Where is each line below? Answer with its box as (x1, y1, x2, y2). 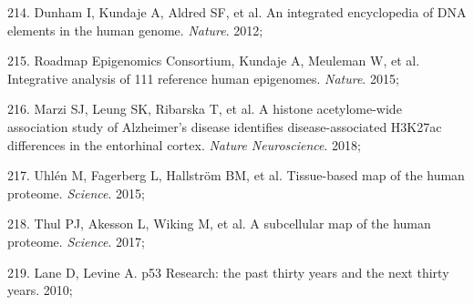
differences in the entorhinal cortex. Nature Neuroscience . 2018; (7, 135, 361, 154)
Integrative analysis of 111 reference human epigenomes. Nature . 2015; (7, 68, 399, 87)
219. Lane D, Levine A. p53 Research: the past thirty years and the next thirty (7, 262, 449, 281)
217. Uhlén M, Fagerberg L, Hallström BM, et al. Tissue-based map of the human (7, 166, 465, 185)
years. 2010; (7, 280, 73, 300)
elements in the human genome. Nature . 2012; (7, 20, 263, 39)
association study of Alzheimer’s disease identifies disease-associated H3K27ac (7, 117, 442, 136)
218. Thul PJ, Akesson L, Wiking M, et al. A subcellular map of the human (7, 214, 431, 233)
